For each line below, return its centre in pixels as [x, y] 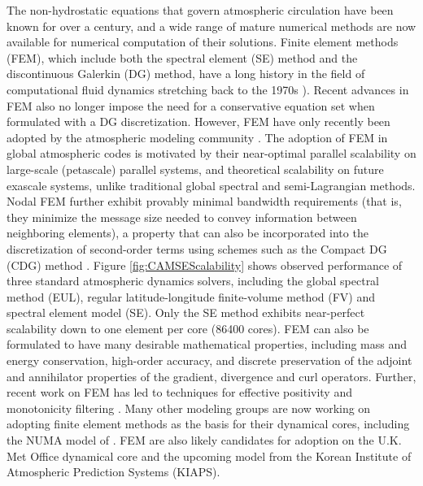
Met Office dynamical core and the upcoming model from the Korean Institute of [209, 456]
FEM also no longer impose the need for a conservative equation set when [191, 105]
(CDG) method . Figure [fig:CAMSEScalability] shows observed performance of [205, 265]
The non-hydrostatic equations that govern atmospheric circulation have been [200, 10]
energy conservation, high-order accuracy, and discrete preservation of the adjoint [209, 360]
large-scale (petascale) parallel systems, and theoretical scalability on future [195, 169]
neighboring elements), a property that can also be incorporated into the [188, 233]
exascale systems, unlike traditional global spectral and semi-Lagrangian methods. [211, 185]
